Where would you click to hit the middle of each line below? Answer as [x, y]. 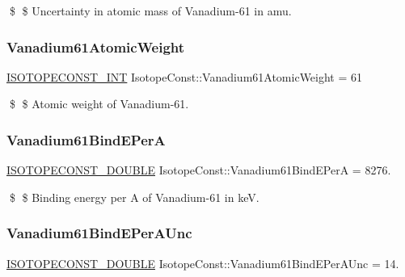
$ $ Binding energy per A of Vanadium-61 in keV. [134, 197]
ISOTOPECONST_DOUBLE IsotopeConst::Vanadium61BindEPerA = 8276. [199, 170]
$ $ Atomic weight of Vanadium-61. [99, 104]
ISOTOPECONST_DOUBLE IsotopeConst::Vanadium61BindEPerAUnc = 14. [203, 263]
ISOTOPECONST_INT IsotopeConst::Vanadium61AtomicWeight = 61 [185, 76]
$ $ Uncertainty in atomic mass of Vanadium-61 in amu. [150, 10]
